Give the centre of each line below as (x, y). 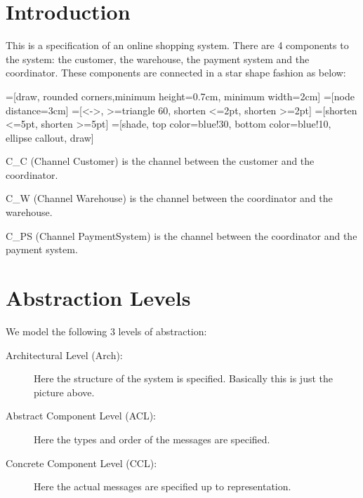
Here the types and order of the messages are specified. (152, 439)
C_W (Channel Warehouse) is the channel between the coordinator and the (169, 198)
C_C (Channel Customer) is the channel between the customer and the (160, 161)
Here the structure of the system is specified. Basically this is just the (184, 378)
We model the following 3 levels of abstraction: (106, 331)
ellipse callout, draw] (50, 137)
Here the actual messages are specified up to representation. (163, 486)
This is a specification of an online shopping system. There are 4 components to (177, 45)
